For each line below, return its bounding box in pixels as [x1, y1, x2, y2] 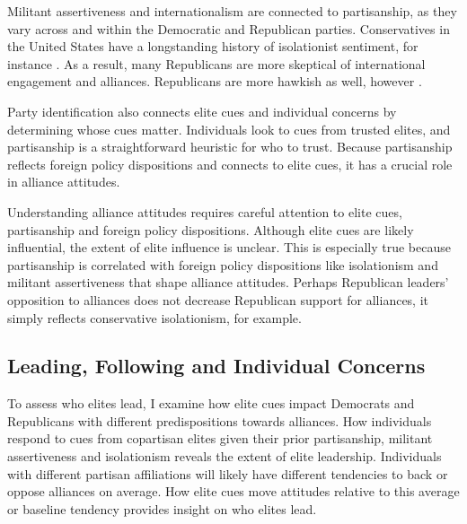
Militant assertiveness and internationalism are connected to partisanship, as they [7, 2, 457, 20]
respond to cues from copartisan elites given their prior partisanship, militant [7, 429, 433, 448]
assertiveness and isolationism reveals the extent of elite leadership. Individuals [7, 447, 442, 466]
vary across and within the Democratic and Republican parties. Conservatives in [7, 19, 450, 38]
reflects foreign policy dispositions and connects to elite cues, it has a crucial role [7, 154, 453, 173]
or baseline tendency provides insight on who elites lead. [7, 499, 317, 518]
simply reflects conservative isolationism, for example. [7, 308, 302, 327]
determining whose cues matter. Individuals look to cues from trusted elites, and [7, 119, 451, 138]
